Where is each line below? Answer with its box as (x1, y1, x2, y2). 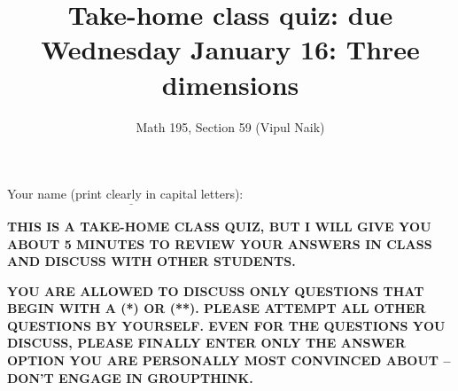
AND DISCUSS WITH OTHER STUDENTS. (7, 252, 296, 270)
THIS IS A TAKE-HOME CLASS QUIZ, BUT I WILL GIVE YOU (7, 216, 431, 235)
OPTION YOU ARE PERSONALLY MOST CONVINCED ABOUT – (7, 351, 451, 370)
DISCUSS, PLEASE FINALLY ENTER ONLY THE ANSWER (7, 333, 406, 352)
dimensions (161, 66, 299, 102)
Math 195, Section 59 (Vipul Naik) (136, 117, 325, 136)
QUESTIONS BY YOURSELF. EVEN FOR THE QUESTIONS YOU (7, 316, 446, 334)
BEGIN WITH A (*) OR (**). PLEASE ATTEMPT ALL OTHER (7, 299, 426, 317)
